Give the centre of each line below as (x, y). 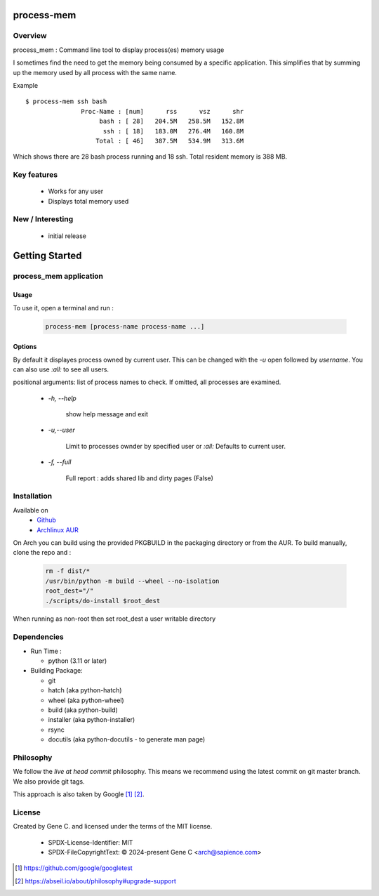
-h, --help (62, 398)
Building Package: (57, 671)
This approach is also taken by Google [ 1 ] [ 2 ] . (79, 794)
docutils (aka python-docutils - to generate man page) (127, 739)
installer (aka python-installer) (92, 720)
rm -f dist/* (68, 571)
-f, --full (60, 462)
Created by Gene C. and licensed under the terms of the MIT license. (113, 826)
